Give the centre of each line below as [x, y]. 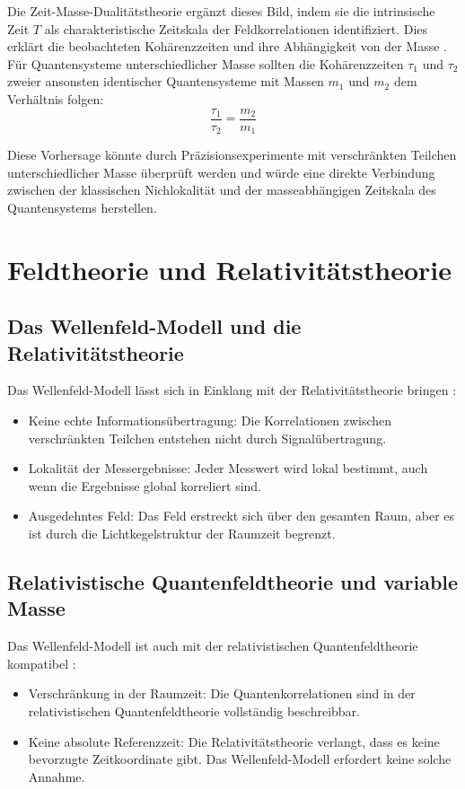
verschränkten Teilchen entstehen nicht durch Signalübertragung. [207, 438]
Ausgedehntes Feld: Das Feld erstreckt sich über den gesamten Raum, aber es [241, 516]
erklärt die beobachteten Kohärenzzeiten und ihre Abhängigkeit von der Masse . [227, 46]
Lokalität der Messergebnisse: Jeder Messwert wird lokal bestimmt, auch [228, 468]
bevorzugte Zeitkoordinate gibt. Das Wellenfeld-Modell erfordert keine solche [240, 759]
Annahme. [57, 776]
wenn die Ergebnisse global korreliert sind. [145, 485]
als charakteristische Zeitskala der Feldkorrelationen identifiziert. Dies [236, 28]
